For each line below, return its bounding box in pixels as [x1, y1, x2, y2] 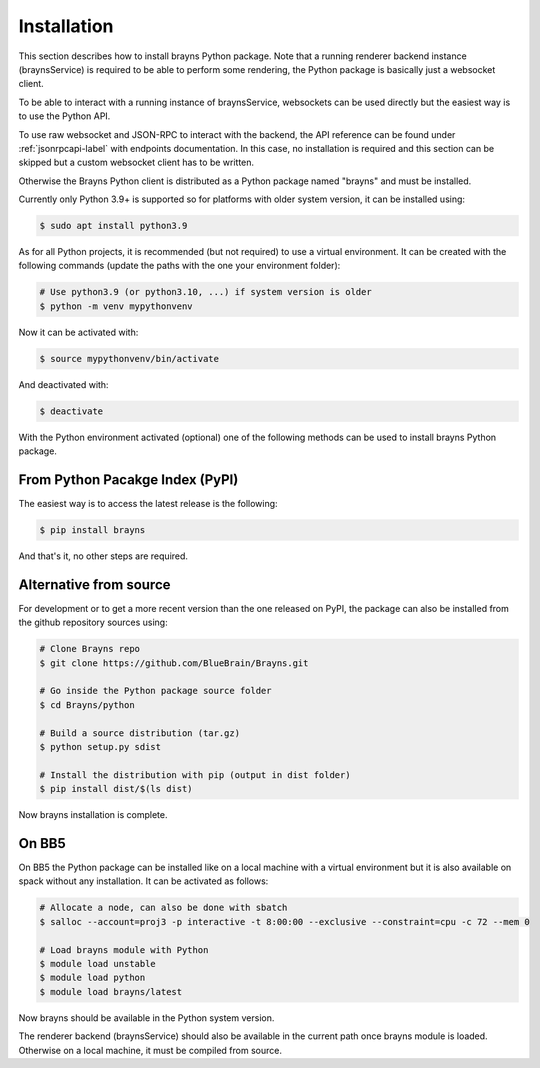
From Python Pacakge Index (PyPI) [18, 471, 239, 488]
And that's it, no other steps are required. [18, 550, 189, 562]
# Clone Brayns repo [39, 643, 140, 655]
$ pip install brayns [39, 525, 146, 535]
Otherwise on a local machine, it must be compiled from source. [18, 1044, 282, 1056]
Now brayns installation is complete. [18, 809, 168, 821]
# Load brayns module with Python [39, 944, 209, 955]
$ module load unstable [39, 958, 157, 969]
